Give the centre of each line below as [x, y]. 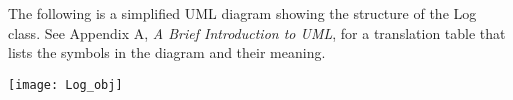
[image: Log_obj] [65, 84]
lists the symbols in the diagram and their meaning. [167, 52]
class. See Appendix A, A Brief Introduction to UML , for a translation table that [257, 32]
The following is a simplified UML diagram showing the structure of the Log [242, 13]
